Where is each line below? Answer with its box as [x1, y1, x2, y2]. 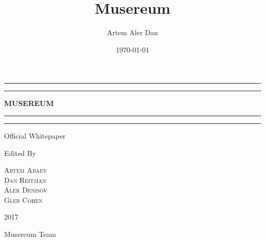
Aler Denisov [4, 184, 47, 195]
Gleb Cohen [4, 194, 43, 205]
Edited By [4, 147, 36, 158]
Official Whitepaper [4, 130, 66, 141]
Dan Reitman [4, 174, 46, 185]
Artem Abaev [4, 165, 47, 175]
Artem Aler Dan [107, 27, 158, 38]
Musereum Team [4, 229, 56, 239]
